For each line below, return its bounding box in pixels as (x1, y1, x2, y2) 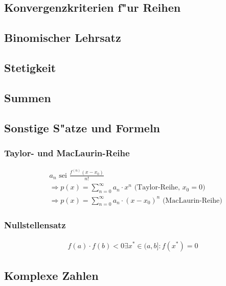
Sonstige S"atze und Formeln (4, 120, 161, 135)
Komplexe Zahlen (4, 267, 99, 283)
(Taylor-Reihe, (134, 184, 180, 192)
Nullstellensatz (4, 219, 66, 231)
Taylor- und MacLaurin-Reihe (4, 146, 130, 159)
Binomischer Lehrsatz (4, 30, 121, 45)
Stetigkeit (4, 59, 56, 75)
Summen (4, 89, 51, 105)
